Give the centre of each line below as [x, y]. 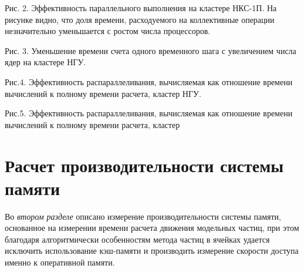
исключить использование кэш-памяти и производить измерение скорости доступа [152, 251]
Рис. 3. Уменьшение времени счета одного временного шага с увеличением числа [151, 50]
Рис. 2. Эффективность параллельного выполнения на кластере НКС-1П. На [141, 8]
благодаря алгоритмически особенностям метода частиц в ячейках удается [137, 239]
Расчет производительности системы [144, 165]
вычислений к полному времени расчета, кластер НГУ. [103, 93]
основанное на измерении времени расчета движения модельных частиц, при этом [152, 228]
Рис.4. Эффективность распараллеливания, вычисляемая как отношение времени [149, 81]
